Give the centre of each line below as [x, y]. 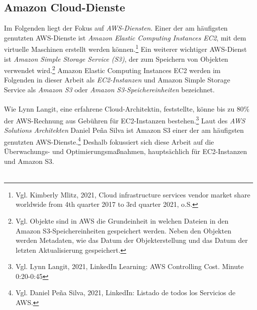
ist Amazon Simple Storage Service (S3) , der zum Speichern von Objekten [116, 58]
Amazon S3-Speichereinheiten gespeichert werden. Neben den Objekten [123, 230]
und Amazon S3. [29, 161]
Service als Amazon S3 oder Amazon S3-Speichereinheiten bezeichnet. [109, 90]
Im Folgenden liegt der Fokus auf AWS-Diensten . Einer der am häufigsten [116, 28]
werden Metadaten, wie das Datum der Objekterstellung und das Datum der [132, 240]
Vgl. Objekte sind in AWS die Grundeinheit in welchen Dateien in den [122, 220]
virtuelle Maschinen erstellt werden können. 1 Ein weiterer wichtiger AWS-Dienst [126, 48]
